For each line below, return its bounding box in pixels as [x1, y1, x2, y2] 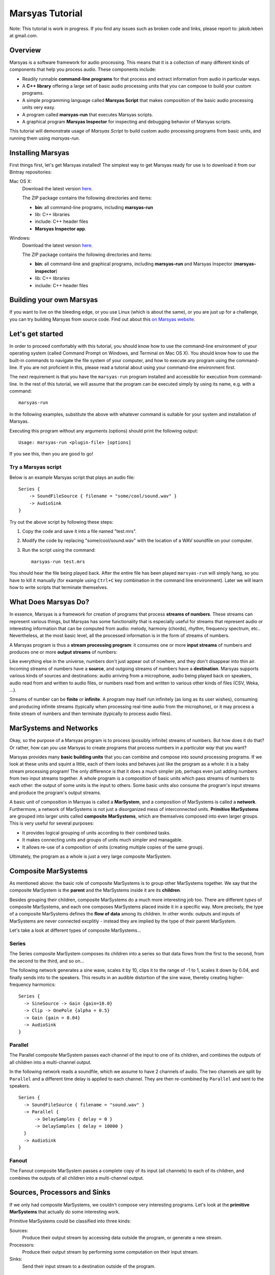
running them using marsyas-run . [9, 135, 80, 141]
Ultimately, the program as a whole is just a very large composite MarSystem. [9, 853, 172, 859]
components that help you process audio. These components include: [9, 66, 156, 72]
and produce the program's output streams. [9, 789, 101, 796]
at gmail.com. [9, 32, 38, 38]
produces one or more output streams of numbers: [9, 649, 118, 655]
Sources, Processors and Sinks [9, 1188, 111, 1197]
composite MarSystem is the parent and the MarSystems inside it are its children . [9, 887, 181, 894]
